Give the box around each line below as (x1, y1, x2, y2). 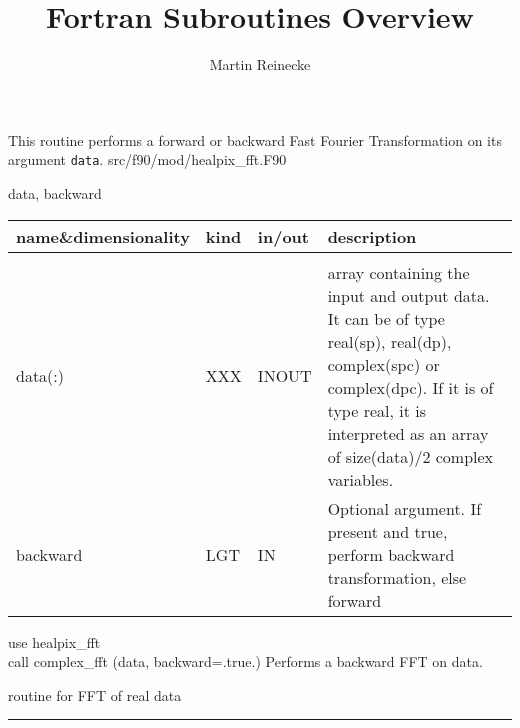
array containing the (327, 260, 470, 284)
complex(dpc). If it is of (327, 375, 494, 399)
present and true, (327, 519, 448, 543)
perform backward (327, 542, 455, 566)
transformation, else (327, 565, 467, 589)
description (327, 224, 417, 248)
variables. (327, 467, 394, 491)
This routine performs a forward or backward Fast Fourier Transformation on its (8, 129, 502, 150)
